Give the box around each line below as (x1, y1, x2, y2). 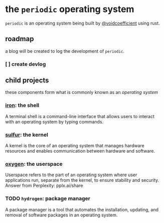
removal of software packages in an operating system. (5, 212, 118, 218)
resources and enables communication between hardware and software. (5, 148, 155, 154)
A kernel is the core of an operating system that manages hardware (5, 143, 144, 149)
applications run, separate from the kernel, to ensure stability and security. (5, 177, 159, 183)
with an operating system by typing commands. (5, 119, 104, 125)
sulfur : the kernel (5, 131, 49, 138)
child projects (5, 76, 49, 85)
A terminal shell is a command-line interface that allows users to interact (5, 113, 154, 119)
